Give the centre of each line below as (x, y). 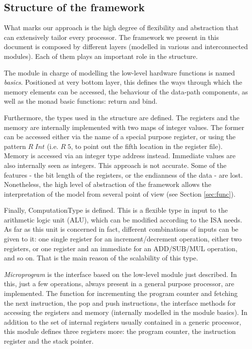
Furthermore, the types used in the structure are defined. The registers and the (122, 117)
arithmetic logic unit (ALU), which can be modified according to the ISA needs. (123, 219)
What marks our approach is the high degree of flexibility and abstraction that (121, 28)
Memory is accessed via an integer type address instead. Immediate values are (120, 156)
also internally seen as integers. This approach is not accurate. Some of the (115, 165)
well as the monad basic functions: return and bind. (81, 101)
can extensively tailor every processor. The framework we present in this (111, 37)
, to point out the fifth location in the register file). (147, 146)
